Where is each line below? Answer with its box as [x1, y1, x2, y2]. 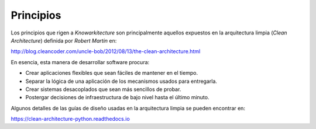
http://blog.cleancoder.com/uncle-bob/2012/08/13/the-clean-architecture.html [11, 48, 201, 55]
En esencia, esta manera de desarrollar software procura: [11, 58, 150, 65]
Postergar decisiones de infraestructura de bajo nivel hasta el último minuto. [25, 94, 209, 101]
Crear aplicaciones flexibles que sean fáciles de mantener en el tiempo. [25, 69, 198, 76]
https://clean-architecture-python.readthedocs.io [11, 116, 130, 123]
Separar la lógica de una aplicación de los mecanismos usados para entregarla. [25, 78, 218, 85]
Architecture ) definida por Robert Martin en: [11, 37, 117, 44]
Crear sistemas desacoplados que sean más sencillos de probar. [25, 85, 181, 93]
